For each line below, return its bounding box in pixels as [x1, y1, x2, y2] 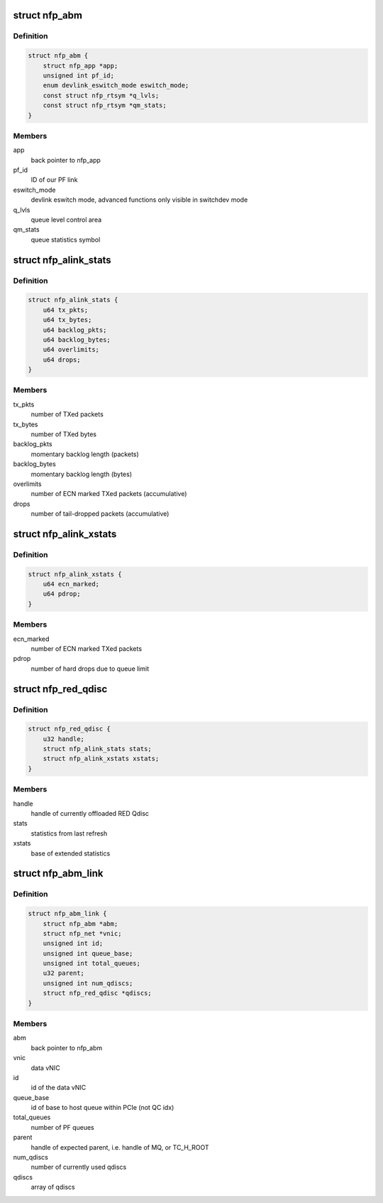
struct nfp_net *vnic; [43, 929, 122, 937]
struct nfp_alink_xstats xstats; [43, 755, 160, 763]
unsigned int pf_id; [43, 71, 115, 80]
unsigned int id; [43, 939, 104, 948]
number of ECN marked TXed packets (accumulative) [30, 490, 187, 498]
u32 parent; [43, 969, 85, 977]
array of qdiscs [30, 1183, 75, 1192]
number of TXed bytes [30, 430, 97, 438]
